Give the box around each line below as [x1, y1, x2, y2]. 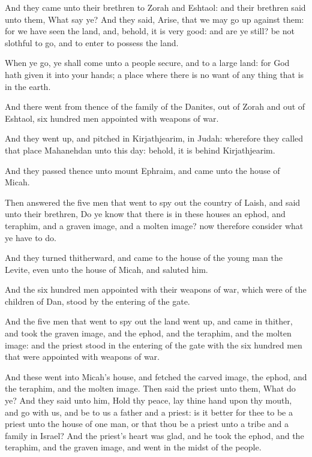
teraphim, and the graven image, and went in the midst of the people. [5, 441, 262, 453]
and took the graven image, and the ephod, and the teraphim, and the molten [5, 327, 292, 339]
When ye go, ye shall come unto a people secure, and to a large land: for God [5, 56, 290, 69]
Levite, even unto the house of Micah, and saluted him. [5, 263, 208, 275]
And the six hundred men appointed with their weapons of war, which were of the [5, 283, 307, 296]
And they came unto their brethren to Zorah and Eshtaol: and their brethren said [5, 1, 306, 13]
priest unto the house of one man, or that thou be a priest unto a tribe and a [5, 417, 289, 430]
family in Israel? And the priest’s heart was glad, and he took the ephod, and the [5, 429, 304, 441]
